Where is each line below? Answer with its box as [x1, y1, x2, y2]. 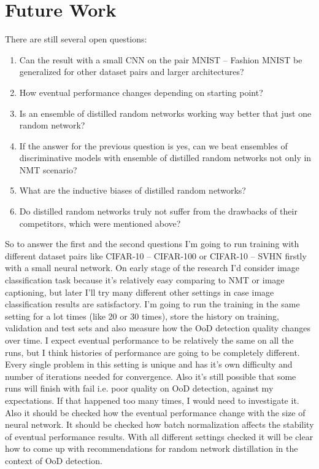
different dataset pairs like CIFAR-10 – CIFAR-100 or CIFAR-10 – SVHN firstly [5, 249, 307, 262]
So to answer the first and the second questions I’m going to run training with [5, 237, 299, 250]
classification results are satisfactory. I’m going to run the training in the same [5, 298, 300, 310]
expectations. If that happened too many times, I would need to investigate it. [5, 393, 299, 406]
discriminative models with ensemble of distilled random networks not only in [19, 151, 312, 164]
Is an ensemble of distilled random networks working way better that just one [19, 106, 312, 119]
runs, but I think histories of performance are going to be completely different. [5, 345, 300, 358]
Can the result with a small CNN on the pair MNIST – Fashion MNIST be [19, 53, 302, 66]
